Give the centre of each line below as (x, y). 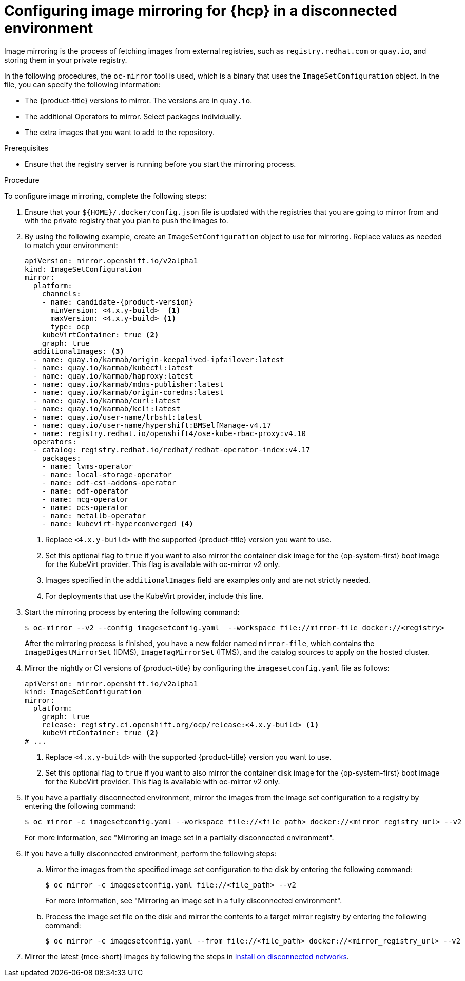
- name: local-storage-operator (107, 474)
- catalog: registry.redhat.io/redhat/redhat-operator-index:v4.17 (172, 450)
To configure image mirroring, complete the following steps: (105, 196)
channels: (61, 294)
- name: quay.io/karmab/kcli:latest (107, 409)
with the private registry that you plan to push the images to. (127, 220)
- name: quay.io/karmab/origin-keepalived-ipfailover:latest (159, 359)
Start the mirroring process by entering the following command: (132, 612)
